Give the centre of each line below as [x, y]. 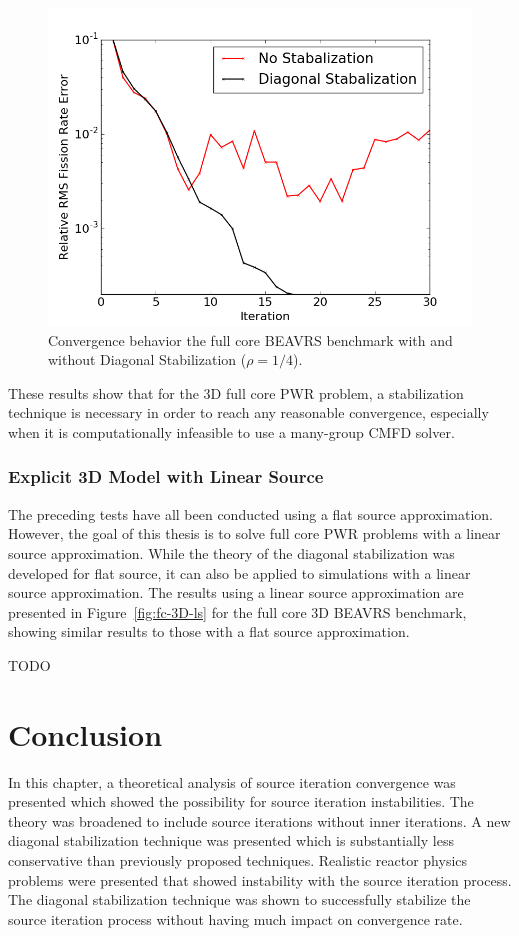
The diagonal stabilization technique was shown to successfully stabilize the [239, 899]
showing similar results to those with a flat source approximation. [209, 631]
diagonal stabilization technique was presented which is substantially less [231, 840]
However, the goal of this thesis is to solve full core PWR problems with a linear [254, 533]
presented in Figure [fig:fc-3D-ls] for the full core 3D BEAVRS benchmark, [237, 611]
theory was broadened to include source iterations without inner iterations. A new [259, 820]
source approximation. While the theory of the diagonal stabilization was [231, 552]
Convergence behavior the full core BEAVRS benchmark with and [250, 339]
